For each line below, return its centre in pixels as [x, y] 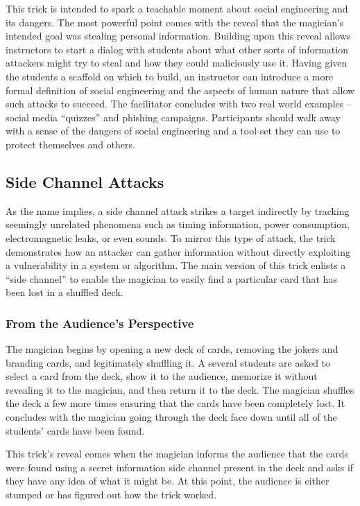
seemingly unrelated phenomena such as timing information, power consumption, [178, 224]
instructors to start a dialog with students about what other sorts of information [177, 49]
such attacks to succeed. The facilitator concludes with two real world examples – [179, 104]
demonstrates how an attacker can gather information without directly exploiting [178, 251]
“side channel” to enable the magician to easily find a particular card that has [171, 278]
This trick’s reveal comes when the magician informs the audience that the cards [177, 454]
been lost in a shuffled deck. [65, 292]
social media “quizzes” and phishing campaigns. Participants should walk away [173, 117]
